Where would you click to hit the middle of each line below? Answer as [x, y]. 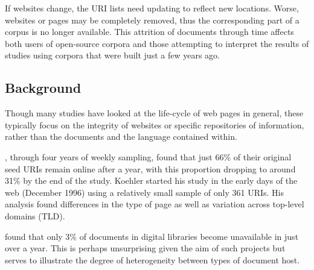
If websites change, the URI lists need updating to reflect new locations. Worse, [152, 8]
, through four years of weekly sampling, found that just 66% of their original [148, 156]
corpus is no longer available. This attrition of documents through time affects [149, 32]
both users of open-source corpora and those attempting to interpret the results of [157, 43]
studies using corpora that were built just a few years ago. [112, 55]
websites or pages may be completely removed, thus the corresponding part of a [152, 20]
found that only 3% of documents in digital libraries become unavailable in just [152, 236]
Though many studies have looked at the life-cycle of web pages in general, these [154, 113]
